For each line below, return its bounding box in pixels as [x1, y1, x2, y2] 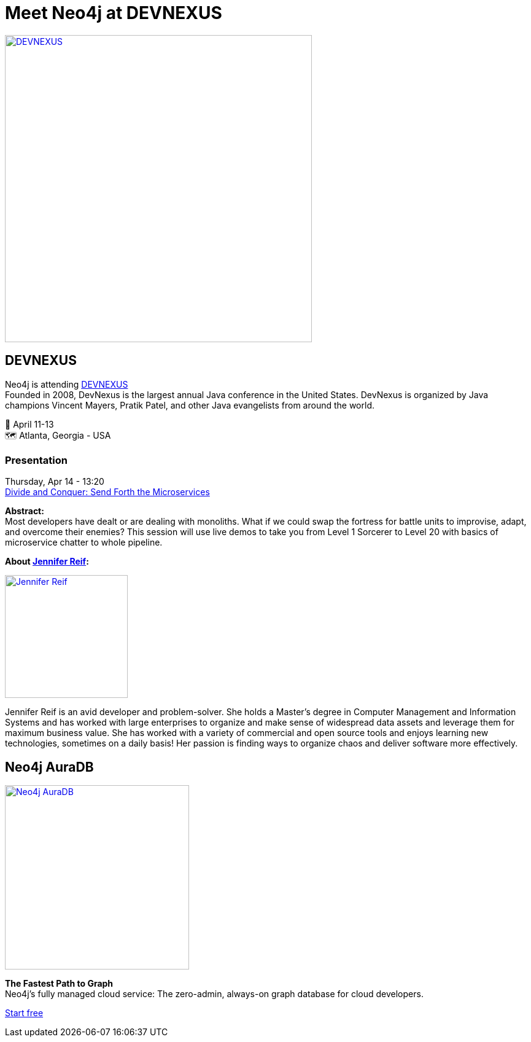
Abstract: [5, 506, 44, 517]
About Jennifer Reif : [5, 556, 89, 567]
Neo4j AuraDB [5, 759, 94, 775]
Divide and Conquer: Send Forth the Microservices [5, 487, 210, 498]
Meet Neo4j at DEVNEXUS [5, 2, 222, 23]
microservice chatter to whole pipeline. [5, 537, 163, 548]
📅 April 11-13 [5, 418, 54, 429]
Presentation [5, 453, 68, 466]
